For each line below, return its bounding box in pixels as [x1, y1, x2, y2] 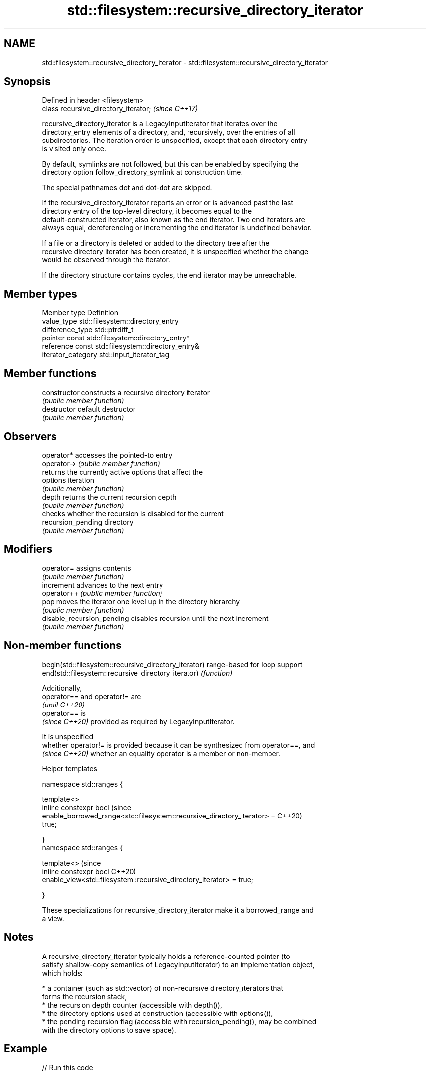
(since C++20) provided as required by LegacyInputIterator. [42, 717, 235, 726]
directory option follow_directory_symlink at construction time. [42, 168, 243, 177]
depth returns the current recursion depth [42, 492, 177, 501]
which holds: [42, 968, 83, 977]
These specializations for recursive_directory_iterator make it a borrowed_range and [42, 905, 314, 914]
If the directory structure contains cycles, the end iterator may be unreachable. [42, 271, 296, 280]
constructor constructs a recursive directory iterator [42, 388, 210, 397]
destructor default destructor [42, 405, 135, 414]
